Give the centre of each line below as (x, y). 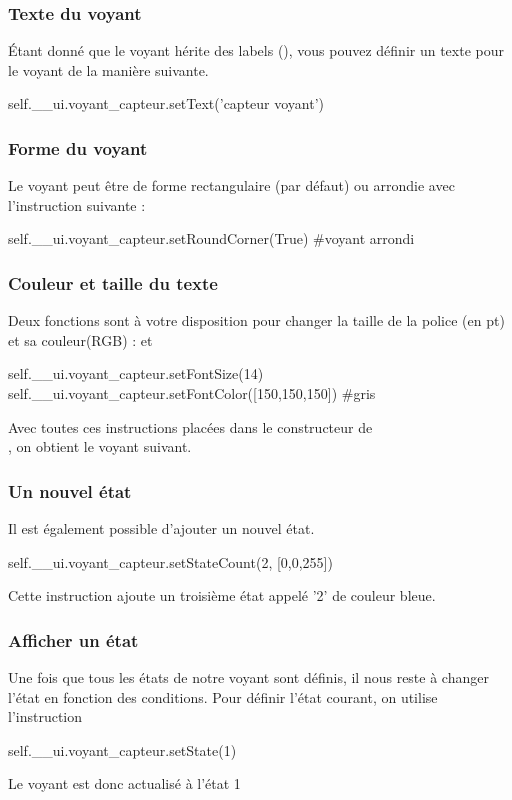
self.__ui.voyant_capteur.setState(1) (122, 749)
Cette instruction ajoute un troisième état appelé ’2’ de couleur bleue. (222, 595)
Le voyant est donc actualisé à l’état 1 (124, 783)
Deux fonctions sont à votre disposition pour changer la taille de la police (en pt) (256, 320)
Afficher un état (73, 639)
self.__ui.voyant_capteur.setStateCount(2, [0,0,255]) (170, 561)
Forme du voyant (78, 147)
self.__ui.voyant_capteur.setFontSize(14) (136, 373)
